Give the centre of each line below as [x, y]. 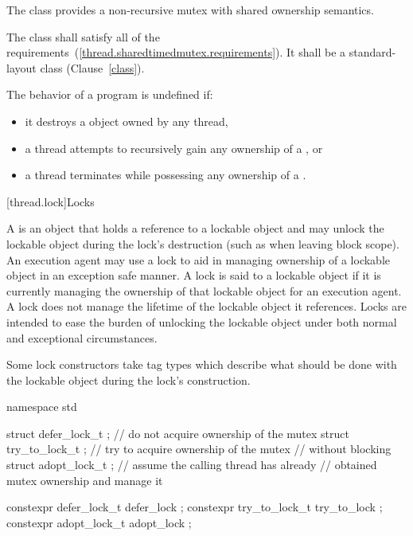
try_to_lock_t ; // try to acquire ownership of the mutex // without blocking [199, 449]
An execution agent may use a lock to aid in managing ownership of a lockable [199, 259]
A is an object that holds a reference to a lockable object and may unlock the [195, 228]
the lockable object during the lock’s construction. [129, 380]
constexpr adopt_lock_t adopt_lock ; [99, 522]
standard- [372, 52]
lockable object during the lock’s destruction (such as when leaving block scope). [203, 243]
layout [21, 67]
